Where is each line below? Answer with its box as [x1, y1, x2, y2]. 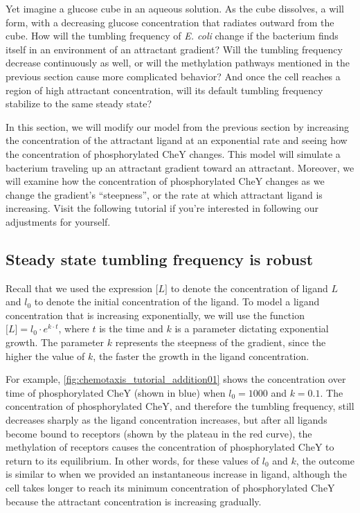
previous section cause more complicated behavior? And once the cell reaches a [6, 69, 341, 83]
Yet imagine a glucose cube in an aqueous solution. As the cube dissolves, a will [6, 1, 344, 15]
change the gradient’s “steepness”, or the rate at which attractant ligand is [6, 187, 323, 201]
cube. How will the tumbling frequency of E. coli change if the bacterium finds [6, 28, 339, 43]
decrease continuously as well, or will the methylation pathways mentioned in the [6, 55, 350, 70]
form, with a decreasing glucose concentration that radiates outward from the [6, 15, 334, 29]
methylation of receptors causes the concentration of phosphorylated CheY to [6, 440, 334, 454]
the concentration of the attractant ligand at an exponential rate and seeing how [6, 133, 348, 147]
